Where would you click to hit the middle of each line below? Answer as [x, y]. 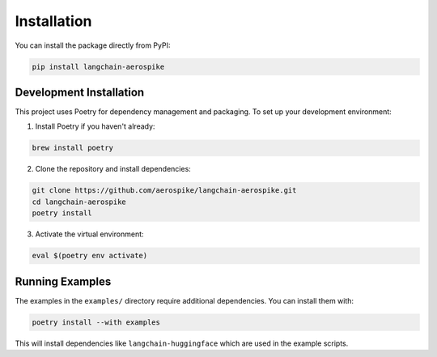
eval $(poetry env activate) [90, 256]
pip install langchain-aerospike [98, 66]
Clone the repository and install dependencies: [113, 169]
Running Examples [63, 281]
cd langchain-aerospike [79, 202]
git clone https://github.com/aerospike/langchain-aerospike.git [164, 191]
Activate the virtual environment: [90, 234]
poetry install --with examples [96, 322]
